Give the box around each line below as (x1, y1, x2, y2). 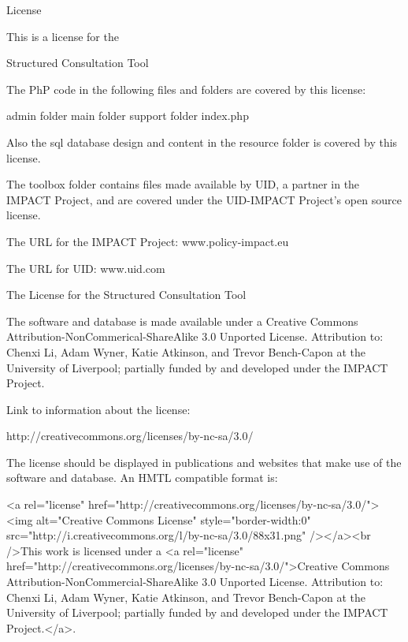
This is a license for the (6, 28, 119, 44)
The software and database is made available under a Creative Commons (6, 312, 358, 329)
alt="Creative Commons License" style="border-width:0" (36, 511, 311, 528)
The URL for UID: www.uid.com (6, 259, 165, 276)
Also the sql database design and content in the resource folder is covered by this (6, 133, 398, 150)
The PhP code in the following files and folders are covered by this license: (6, 80, 366, 97)
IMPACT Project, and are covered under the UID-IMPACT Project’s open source (6, 191, 402, 207)
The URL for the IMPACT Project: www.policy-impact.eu (6, 233, 289, 249)
